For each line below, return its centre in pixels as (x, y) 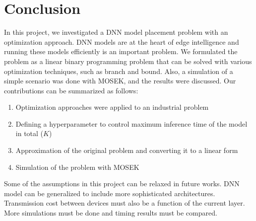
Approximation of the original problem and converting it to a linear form (127, 150)
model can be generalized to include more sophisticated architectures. (110, 193)
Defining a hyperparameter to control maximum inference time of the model (131, 123)
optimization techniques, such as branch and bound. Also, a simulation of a (119, 71)
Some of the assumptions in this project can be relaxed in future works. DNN (122, 184)
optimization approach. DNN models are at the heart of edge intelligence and (122, 41)
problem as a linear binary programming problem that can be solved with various (128, 61)
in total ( (30, 133)
